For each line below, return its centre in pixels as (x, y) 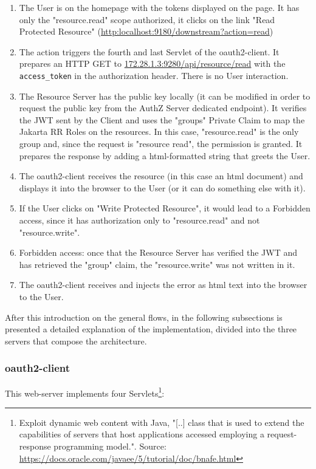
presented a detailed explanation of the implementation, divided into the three (151, 329)
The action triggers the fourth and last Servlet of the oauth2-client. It (149, 51)
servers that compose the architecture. (76, 341)
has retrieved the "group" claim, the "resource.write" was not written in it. (157, 264)
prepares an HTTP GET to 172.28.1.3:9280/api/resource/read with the (152, 63)
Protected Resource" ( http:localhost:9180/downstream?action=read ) (146, 31)
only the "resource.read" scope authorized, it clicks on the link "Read (147, 19)
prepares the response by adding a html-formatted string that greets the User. (165, 155)
